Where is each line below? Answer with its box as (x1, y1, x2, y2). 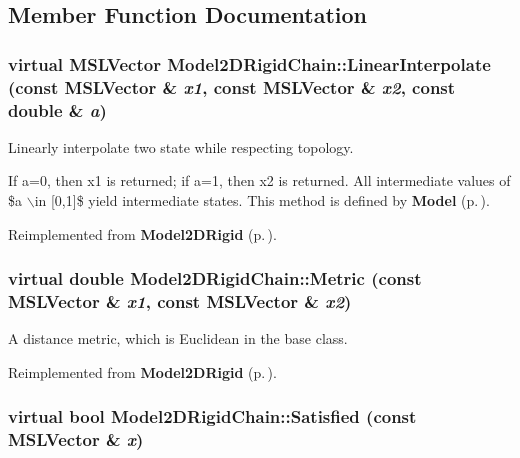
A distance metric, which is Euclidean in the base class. (8, 328, 348, 349)
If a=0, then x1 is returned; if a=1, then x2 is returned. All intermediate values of (8, 170, 511, 191)
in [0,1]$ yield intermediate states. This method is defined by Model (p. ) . (34, 190, 490, 211)
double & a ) (8, 97, 107, 122)
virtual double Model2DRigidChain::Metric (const (8, 266, 422, 291)
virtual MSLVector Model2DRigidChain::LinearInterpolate (8, 51, 491, 76)
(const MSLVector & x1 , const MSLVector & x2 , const (8, 74, 456, 99)
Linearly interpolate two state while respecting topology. (8, 136, 354, 157)
